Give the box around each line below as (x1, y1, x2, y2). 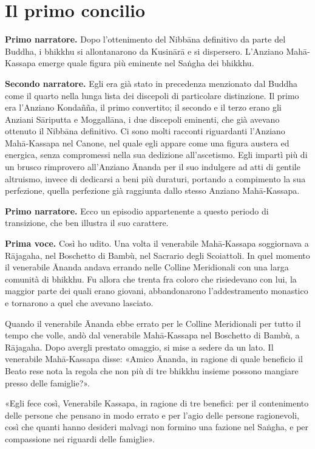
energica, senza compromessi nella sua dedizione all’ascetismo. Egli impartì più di (5, 148, 308, 161)
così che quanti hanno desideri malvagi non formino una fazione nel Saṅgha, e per (5, 420, 309, 433)
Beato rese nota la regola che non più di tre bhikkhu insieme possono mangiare (5, 364, 299, 377)
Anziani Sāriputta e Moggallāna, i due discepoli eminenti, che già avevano (5, 112, 280, 125)
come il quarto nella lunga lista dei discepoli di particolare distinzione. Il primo (5, 89, 299, 101)
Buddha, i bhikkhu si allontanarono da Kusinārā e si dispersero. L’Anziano (5, 44, 283, 57)
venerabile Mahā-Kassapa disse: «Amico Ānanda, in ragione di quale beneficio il (5, 352, 303, 365)
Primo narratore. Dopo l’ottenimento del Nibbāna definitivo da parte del (5, 33, 286, 46)
